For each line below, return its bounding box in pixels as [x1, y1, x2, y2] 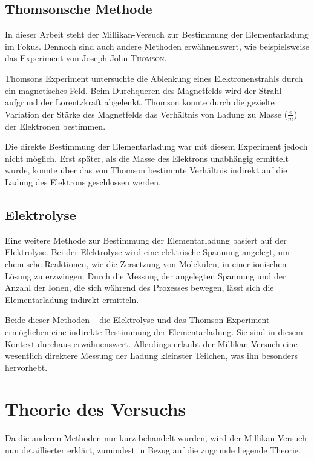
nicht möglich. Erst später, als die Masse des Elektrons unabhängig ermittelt [5, 152, 289, 164]
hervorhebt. [5, 361, 48, 373]
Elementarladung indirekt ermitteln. [5, 293, 139, 305]
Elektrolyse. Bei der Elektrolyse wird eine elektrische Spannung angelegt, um [5, 245, 290, 258]
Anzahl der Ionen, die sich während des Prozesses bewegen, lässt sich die [5, 281, 274, 294]
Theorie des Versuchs [5, 396, 186, 421]
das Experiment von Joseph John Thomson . [5, 52, 167, 64]
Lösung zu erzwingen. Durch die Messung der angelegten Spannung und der [5, 269, 286, 282]
